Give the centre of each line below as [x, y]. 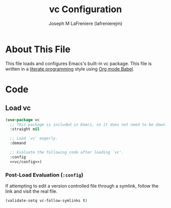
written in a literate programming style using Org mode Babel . [70, 69]
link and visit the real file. [31, 191]
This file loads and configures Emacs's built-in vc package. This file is [78, 63]
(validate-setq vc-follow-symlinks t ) [46, 200]
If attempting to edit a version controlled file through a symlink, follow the [82, 186]
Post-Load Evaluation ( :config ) [44, 175]
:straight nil [25, 129]
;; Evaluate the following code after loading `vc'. [67, 153]
